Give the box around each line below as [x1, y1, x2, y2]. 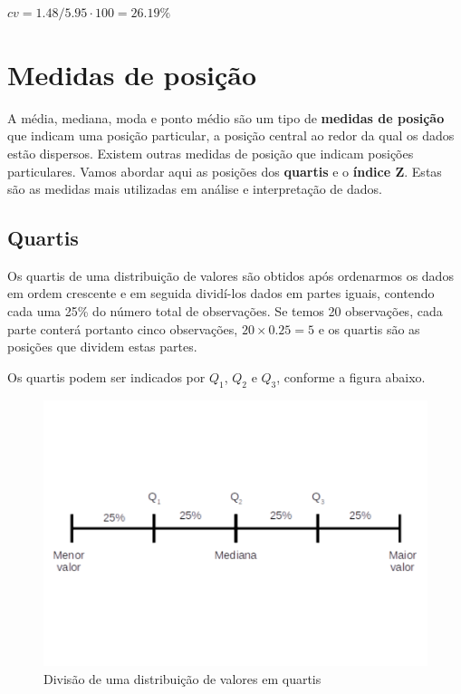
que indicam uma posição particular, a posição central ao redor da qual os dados [7, 126, 455, 145]
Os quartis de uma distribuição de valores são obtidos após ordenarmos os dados [7, 265, 454, 284]
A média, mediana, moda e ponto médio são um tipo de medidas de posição [7, 108, 445, 127]
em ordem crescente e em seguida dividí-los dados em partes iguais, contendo [7, 284, 435, 303]
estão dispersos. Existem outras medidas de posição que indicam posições [7, 143, 414, 162]
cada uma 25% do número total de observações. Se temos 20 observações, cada [7, 302, 443, 321]
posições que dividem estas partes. [7, 337, 197, 356]
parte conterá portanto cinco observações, [7, 319, 238, 338]
